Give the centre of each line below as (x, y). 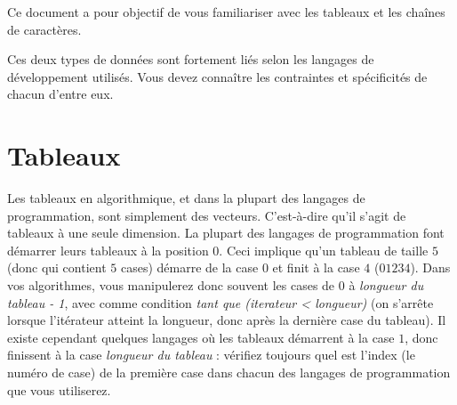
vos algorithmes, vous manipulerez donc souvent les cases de (171, 285)
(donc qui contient (57, 267)
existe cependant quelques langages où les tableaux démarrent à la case (201, 337)
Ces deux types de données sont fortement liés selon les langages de (191, 59)
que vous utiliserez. (59, 389)
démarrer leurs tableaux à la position (108, 250)
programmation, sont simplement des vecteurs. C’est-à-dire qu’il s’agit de (207, 215)
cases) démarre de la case (189, 267)
